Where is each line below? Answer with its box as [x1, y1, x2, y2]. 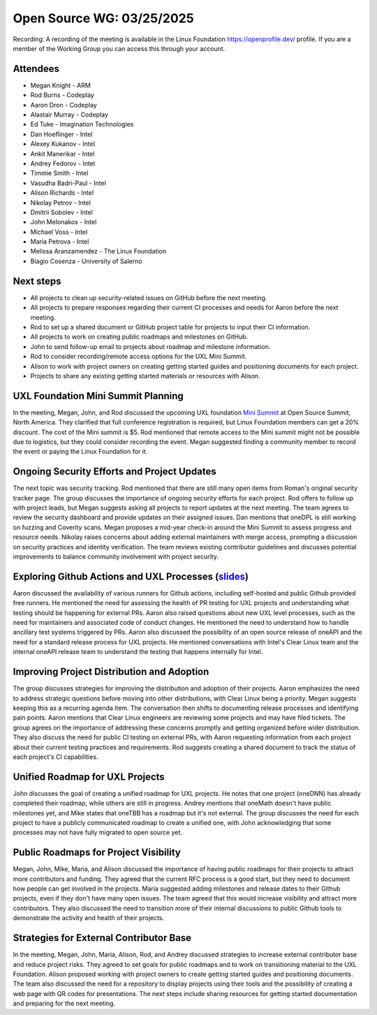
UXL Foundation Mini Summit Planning [13, 390, 184, 401]
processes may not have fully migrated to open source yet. [13, 828, 183, 837]
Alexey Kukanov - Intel [30, 140, 96, 148]
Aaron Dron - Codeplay [30, 101, 98, 109]
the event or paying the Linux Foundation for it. [13, 447, 148, 456]
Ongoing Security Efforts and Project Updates [13, 466, 216, 477]
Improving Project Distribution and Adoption [13, 666, 209, 678]
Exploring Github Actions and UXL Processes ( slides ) [13, 570, 249, 582]
